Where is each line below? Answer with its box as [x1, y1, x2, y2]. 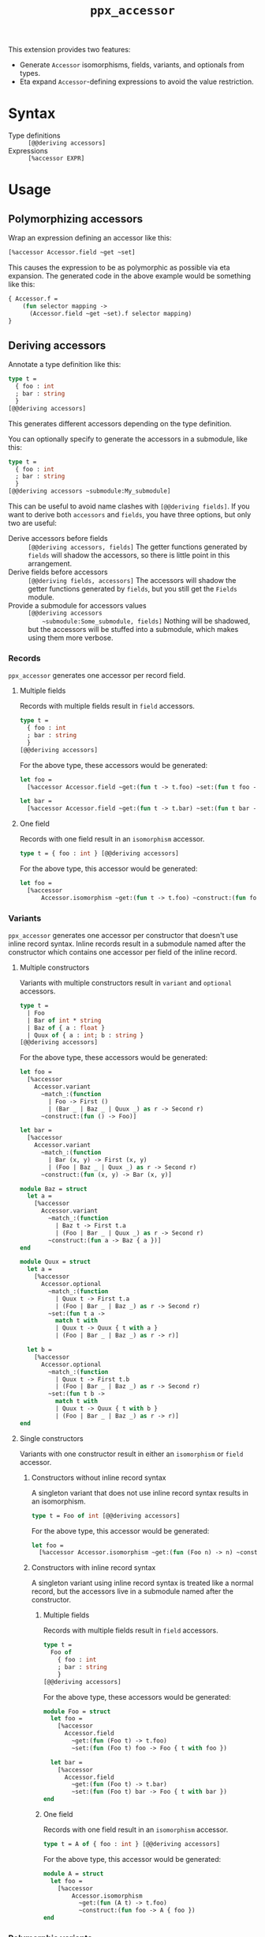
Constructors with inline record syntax [31, 1563, 156, 1572]
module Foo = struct [43, 1708, 111, 1716]
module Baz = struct [19, 1185, 88, 1193]
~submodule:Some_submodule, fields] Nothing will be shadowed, [42, 616, 251, 626]
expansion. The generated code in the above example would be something [8, 271, 251, 280]
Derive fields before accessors [8, 567, 108, 577]
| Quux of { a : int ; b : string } [27, 1031, 144, 1039]
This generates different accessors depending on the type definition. [8, 418, 232, 428]
